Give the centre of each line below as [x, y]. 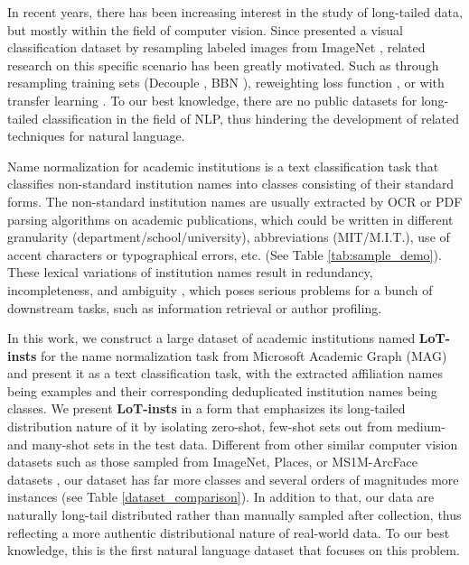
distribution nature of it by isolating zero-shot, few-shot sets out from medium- [226, 426]
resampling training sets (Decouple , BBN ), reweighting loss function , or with [226, 83]
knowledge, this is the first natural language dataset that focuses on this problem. [234, 550]
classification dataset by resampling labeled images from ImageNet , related [216, 47]
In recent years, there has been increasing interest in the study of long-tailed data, [235, 12]
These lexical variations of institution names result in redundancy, [190, 272]
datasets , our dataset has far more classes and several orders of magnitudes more [233, 479]
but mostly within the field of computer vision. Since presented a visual [205, 29]
